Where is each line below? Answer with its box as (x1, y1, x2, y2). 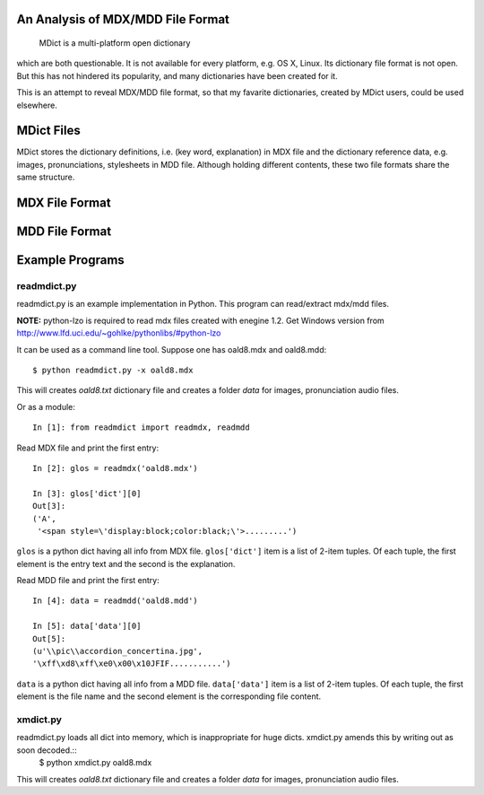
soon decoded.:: (16, 745, 77, 756)
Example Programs (16, 252, 125, 268)
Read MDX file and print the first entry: (16, 442, 160, 453)
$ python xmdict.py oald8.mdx (39, 757, 152, 768)
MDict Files (16, 123, 81, 138)
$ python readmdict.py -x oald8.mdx (32, 365, 194, 376)
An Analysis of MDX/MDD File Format (16, 12, 230, 27)
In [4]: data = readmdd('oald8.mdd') (32, 596, 199, 606)
